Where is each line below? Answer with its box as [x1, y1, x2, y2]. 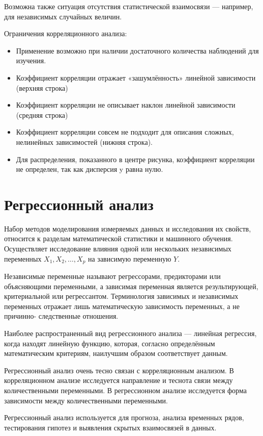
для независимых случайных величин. [4, 11, 122, 21]
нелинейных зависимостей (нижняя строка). [16, 136, 153, 147]
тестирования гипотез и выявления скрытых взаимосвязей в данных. [4, 422, 217, 432]
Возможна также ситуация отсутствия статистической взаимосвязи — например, [4, 1, 253, 11]
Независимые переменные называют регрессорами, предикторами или [4, 271, 221, 281]
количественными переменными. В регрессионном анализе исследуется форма [4, 385, 247, 396]
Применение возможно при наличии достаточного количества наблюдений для [16, 45, 259, 56]
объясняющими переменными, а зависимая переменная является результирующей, [4, 280, 258, 291]
